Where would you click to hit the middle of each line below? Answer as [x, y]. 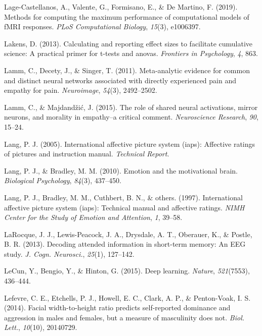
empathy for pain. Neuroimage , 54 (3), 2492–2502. [81, 90]
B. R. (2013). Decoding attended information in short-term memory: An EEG [125, 244]
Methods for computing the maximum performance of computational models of [127, 16]
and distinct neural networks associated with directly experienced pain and [120, 80]
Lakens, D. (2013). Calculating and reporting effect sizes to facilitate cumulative [128, 43]
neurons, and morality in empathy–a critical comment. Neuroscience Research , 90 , [131, 117]
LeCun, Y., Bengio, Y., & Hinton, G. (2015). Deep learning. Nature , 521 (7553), [127, 271]
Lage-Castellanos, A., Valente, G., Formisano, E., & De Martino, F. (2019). [121, 7]
